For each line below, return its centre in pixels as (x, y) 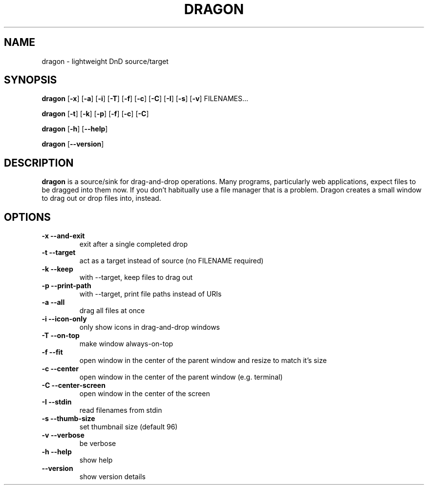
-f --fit (52, 352)
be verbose (98, 444)
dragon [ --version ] (73, 144)
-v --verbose (63, 435)
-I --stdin (57, 402)
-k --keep (57, 269)
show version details (112, 477)
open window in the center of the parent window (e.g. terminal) (181, 377)
